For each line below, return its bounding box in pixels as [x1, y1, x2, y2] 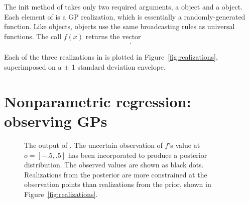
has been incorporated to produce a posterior [68, 149, 207, 160]
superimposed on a [4, 62, 62, 72]
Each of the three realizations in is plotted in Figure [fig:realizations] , [4, 52, 218, 62]
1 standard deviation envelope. [71, 62, 166, 72]
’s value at [168, 139, 200, 150]
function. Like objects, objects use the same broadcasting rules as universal [4, 21, 235, 32]
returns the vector [85, 31, 141, 41]
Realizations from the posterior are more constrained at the [24, 169, 207, 179]
